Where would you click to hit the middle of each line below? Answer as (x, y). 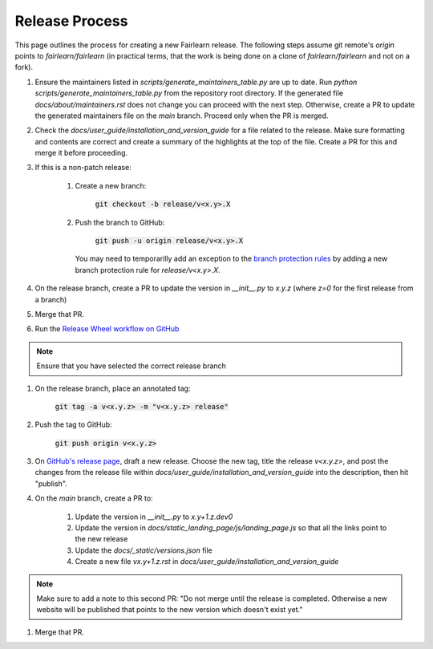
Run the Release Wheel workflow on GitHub (107, 329)
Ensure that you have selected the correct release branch (131, 366)
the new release (101, 539)
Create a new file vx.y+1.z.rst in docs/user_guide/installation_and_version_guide (207, 562)
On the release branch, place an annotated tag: (113, 388)
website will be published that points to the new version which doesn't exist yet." (170, 610)
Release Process (71, 21)
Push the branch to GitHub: (120, 222)
